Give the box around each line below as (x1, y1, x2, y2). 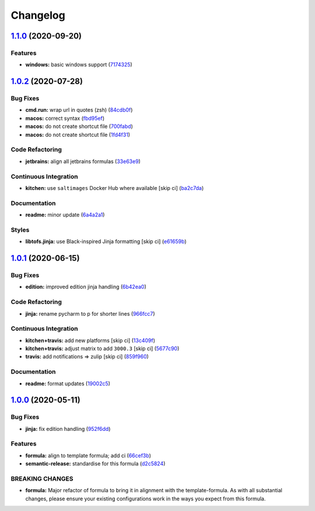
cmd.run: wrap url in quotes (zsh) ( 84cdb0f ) (25, 106, 133, 113)
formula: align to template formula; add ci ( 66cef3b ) (25, 452, 152, 459)
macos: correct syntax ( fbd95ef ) (25, 115, 105, 122)
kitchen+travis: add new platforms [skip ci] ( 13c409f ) (25, 337, 156, 344)
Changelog (10, 9, 65, 22)
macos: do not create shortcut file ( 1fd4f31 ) (25, 131, 131, 138)
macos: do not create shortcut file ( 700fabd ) (25, 123, 134, 130)
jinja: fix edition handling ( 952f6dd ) (25, 425, 111, 432)
